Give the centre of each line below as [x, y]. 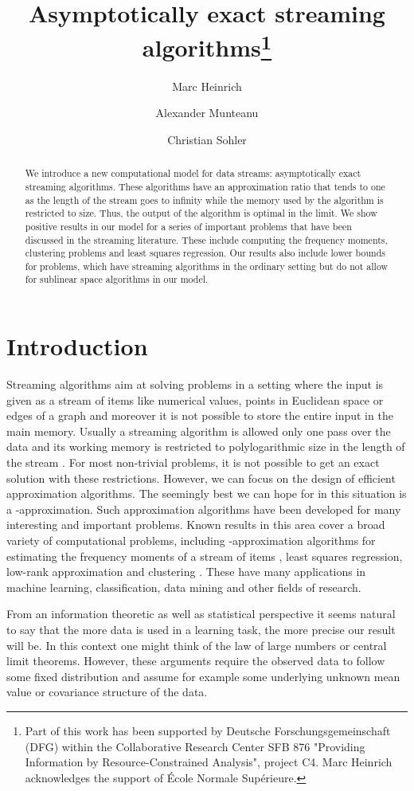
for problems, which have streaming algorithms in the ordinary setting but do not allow [207, 266]
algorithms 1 [207, 46]
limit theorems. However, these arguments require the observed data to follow [196, 661]
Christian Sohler [207, 139]
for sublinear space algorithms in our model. [117, 279]
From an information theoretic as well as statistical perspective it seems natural [201, 614]
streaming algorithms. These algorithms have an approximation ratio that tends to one [205, 186]
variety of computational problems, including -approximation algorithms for [191, 540]
